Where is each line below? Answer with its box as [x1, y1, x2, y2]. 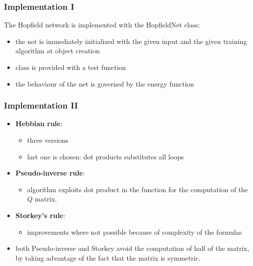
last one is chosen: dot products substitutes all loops [27, 151, 184, 161]
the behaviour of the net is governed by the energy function [15, 78, 194, 89]
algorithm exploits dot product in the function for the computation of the [27, 184, 248, 194]
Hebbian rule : [15, 118, 63, 129]
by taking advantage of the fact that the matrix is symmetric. [15, 252, 201, 263]
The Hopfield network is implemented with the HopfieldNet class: [4, 20, 200, 30]
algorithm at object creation [15, 45, 100, 56]
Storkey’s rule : [15, 210, 66, 220]
